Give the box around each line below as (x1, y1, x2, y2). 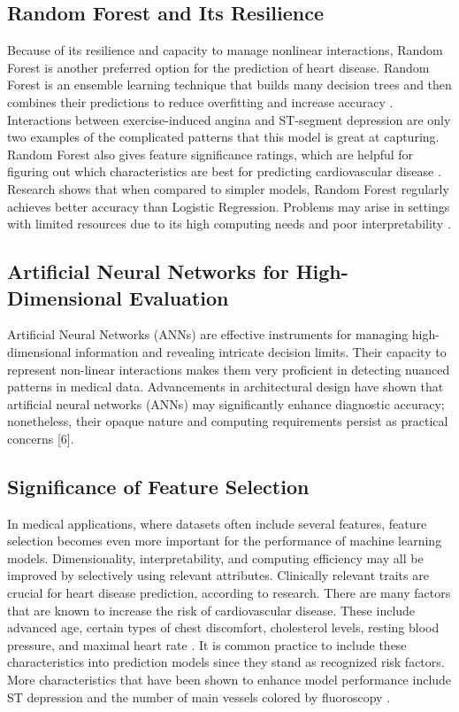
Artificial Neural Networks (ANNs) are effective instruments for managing (7, 325, 409, 344)
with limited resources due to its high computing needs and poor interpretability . (7, 214, 451, 233)
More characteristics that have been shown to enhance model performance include (7, 670, 452, 689)
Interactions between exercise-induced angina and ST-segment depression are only (7, 110, 451, 128)
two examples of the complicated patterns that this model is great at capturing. (7, 128, 440, 146)
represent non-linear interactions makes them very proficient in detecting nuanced (7, 360, 450, 378)
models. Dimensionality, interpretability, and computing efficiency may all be (7, 548, 424, 567)
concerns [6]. (7, 429, 74, 447)
